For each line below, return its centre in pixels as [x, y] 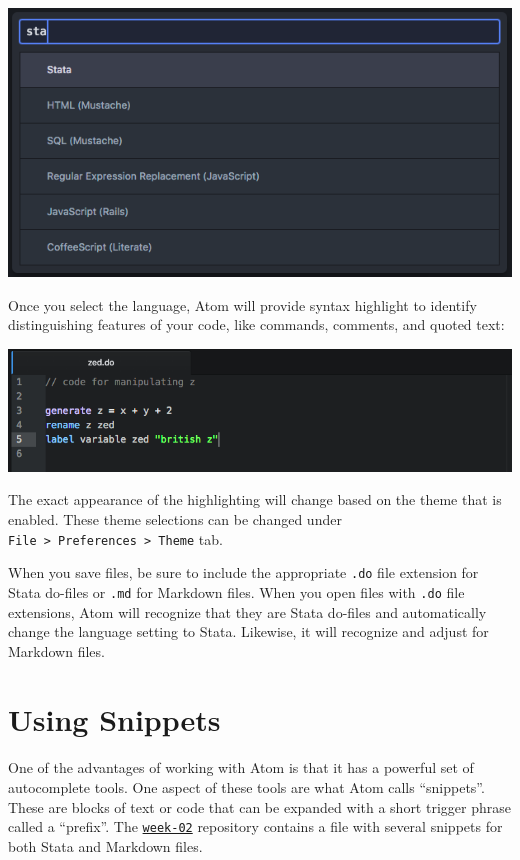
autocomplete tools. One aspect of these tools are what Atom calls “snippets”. [246, 787]
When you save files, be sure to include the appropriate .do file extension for [243, 572]
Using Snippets [114, 719]
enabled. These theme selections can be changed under [175, 518]
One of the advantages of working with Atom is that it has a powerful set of [241, 767]
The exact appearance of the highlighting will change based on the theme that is [255, 499]
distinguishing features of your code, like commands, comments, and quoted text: [256, 324]
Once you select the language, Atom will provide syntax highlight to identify [242, 304]
